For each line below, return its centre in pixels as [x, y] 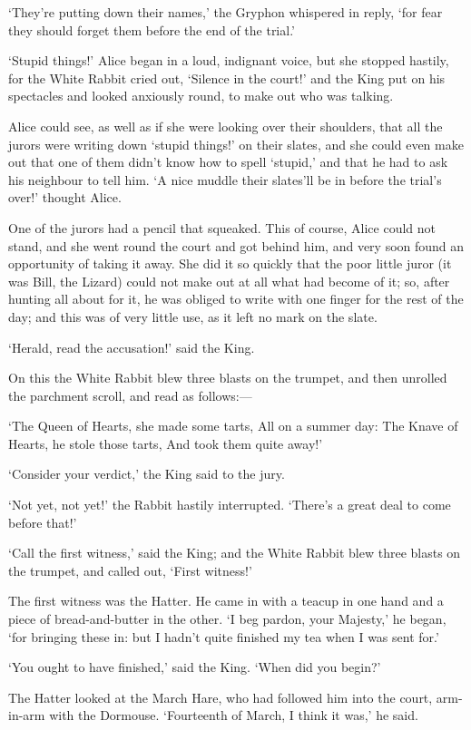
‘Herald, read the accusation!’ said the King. [132, 347]
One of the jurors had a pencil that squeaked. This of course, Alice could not [222, 227]
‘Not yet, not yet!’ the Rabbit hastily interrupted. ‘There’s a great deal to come [230, 505]
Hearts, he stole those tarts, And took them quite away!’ [166, 443]
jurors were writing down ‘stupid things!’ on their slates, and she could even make [236, 144]
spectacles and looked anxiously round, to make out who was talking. [201, 96]
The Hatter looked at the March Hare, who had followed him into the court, [221, 697]
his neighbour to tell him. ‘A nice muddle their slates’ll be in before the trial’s [225, 179]
